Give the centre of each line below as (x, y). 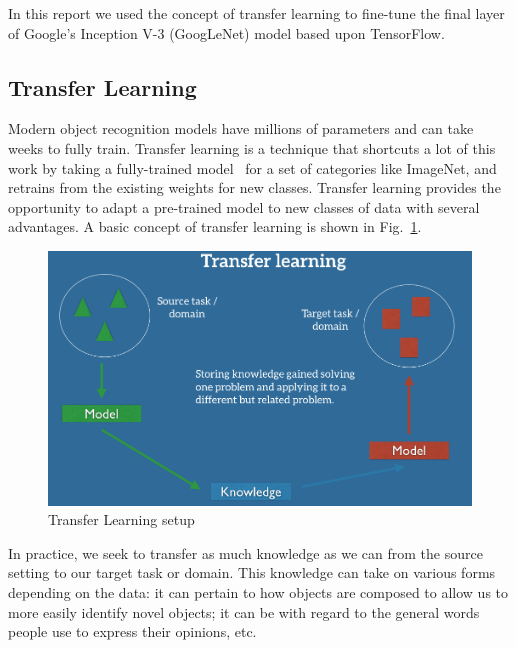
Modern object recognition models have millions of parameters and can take (241, 128)
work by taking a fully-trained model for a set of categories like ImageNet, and (252, 167)
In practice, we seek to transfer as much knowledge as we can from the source (245, 552)
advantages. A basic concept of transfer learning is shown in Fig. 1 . (215, 226)
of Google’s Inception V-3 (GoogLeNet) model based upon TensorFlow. (226, 32)
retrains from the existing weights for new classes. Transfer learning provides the (254, 187)
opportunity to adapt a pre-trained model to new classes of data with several (244, 206)
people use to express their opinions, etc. (132, 631)
